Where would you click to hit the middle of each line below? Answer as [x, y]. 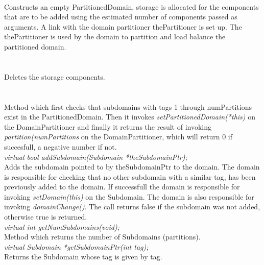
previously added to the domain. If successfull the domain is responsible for [122, 187]
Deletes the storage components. [55, 76]
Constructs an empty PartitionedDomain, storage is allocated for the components [131, 6]
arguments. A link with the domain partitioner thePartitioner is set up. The [123, 26]
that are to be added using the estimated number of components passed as [121, 17]
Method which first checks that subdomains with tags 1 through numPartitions [128, 106]
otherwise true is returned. [46, 217]
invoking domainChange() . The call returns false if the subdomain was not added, [132, 207]
